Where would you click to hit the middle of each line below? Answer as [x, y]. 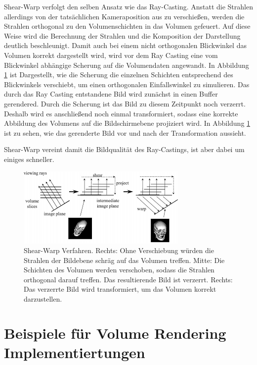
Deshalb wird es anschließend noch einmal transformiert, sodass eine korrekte [121, 113]
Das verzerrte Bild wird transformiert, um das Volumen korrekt [120, 289]
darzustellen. [43, 299]
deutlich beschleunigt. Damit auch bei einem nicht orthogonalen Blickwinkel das [125, 45]
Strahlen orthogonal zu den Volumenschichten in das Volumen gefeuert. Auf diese [127, 26]
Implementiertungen [75, 352]
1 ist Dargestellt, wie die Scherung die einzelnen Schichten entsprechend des [119, 75]
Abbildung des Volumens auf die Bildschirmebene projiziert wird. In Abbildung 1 [127, 123]
